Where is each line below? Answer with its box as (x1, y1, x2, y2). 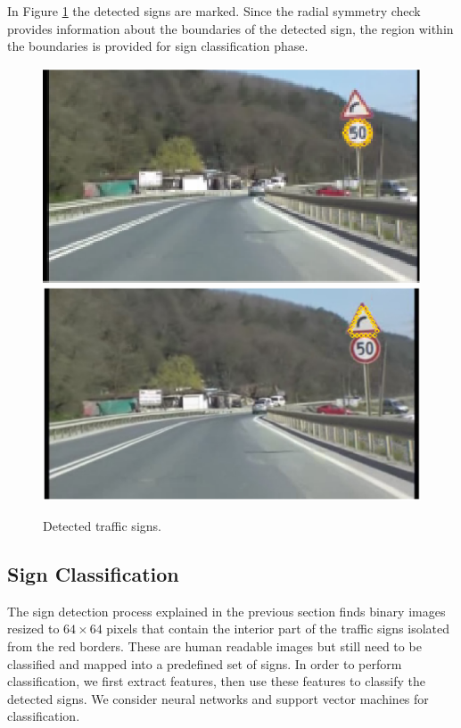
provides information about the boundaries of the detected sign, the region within (7, 19, 454, 37)
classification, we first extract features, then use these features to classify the (7, 672, 426, 691)
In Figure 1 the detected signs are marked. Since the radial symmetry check (7, 2, 421, 20)
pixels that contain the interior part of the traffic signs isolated (106, 619, 450, 638)
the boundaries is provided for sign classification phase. (7, 37, 309, 55)
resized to (7, 619, 60, 638)
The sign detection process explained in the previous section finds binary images (7, 601, 446, 620)
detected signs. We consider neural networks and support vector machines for (7, 689, 429, 707)
